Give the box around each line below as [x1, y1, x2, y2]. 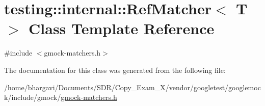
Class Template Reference [29, 18, 215, 39]
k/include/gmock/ [4, 92, 61, 102]
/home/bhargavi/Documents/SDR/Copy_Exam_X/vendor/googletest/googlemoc [4, 82, 261, 92]
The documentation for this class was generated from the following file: [4, 64, 226, 75]
